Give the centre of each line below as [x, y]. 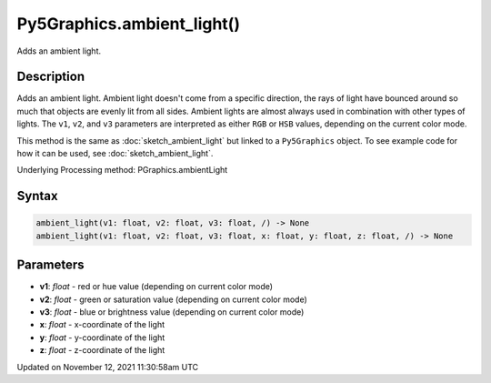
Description [51, 77]
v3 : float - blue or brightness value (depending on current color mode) [172, 312]
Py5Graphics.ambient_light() [129, 24]
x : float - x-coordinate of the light [102, 325]
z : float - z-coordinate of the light [102, 350]
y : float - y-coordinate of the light [102, 338]
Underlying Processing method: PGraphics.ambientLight [122, 170]
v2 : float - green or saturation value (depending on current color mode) [174, 299]
